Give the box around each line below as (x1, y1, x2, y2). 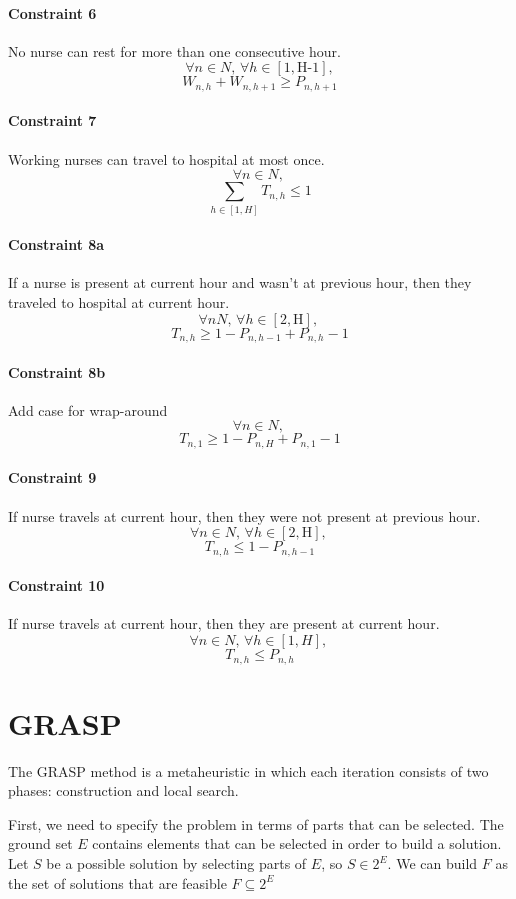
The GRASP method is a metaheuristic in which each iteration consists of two (8, 760, 489, 781)
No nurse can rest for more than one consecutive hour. (8, 40, 341, 61)
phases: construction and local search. (8, 780, 239, 801)
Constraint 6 (8, 2, 97, 23)
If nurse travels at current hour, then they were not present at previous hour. (8, 505, 481, 526)
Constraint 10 (8, 575, 105, 596)
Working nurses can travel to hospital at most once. (8, 148, 325, 169)
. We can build (387, 853, 478, 874)
